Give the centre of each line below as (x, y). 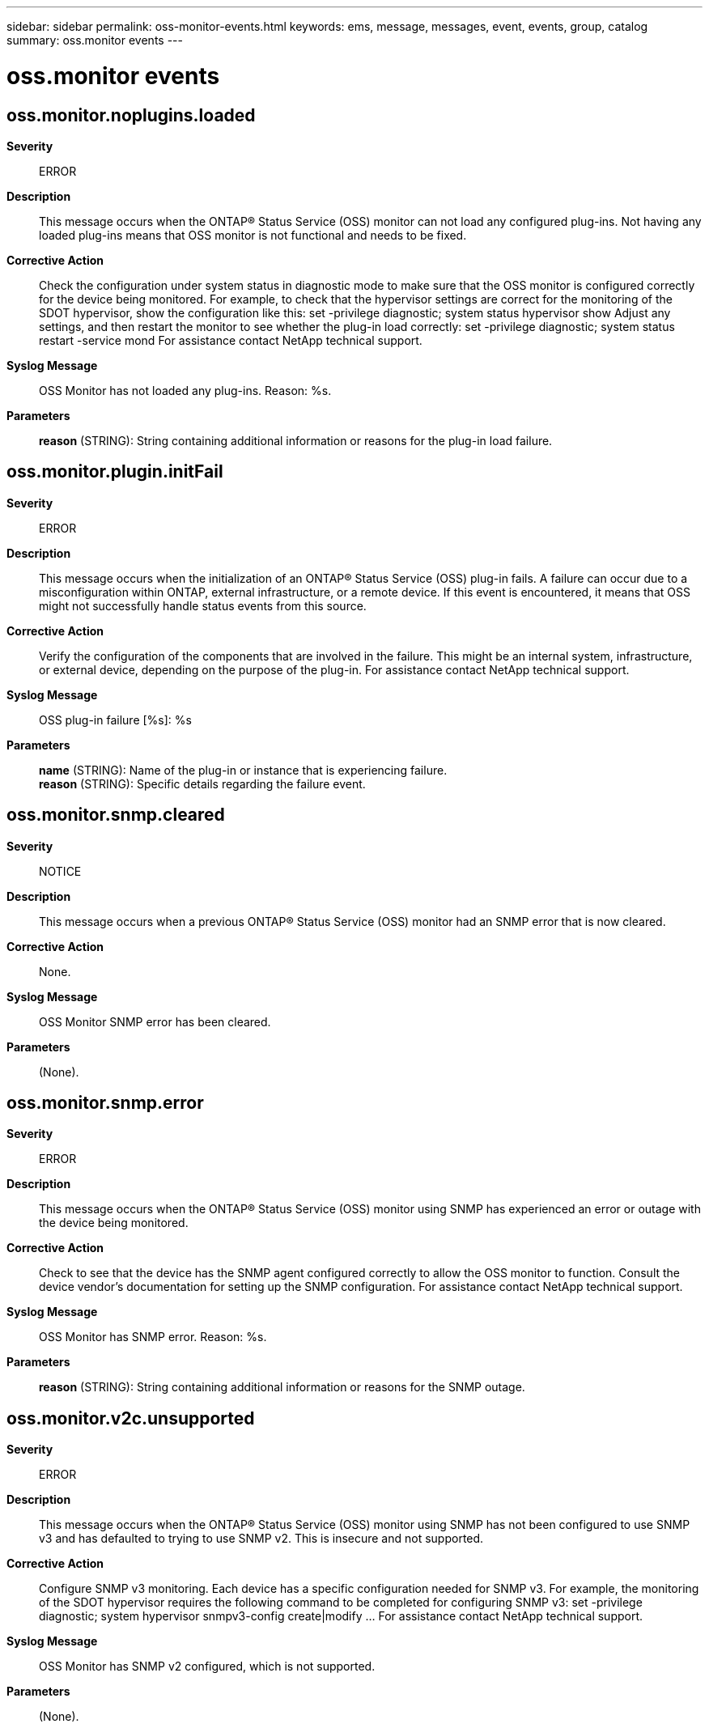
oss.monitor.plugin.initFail (115, 472)
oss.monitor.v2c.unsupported (131, 1418)
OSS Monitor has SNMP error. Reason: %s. (153, 1337)
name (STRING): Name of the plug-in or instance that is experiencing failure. (243, 770)
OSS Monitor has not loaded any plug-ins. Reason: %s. (185, 390)
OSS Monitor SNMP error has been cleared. (155, 1021)
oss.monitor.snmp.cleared (116, 815)
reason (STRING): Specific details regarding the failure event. (202, 783)
